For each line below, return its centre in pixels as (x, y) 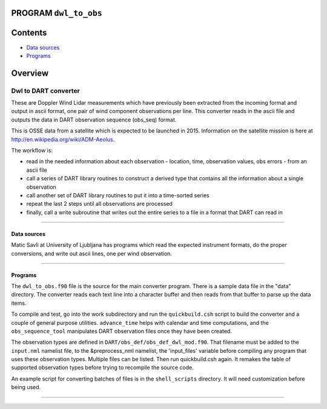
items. (19, 303)
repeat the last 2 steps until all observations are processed (99, 204)
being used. (26, 387)
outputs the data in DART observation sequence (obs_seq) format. (94, 119)
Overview (30, 73)
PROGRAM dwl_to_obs (57, 13)
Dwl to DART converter (45, 91)
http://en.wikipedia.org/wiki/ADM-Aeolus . (63, 139)
